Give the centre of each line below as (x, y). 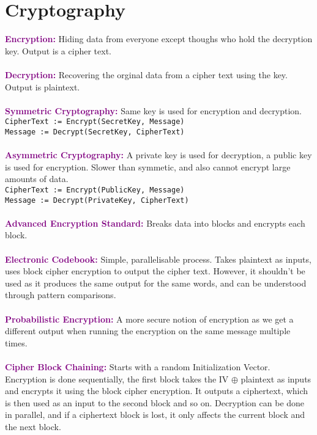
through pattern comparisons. (61, 295)
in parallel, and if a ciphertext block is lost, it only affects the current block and (155, 415)
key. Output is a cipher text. (58, 50)
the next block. (33, 426)
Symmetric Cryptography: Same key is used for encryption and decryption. (153, 110)
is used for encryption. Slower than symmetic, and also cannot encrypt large (148, 166)
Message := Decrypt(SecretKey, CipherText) (95, 132)
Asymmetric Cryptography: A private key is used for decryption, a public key (158, 155)
